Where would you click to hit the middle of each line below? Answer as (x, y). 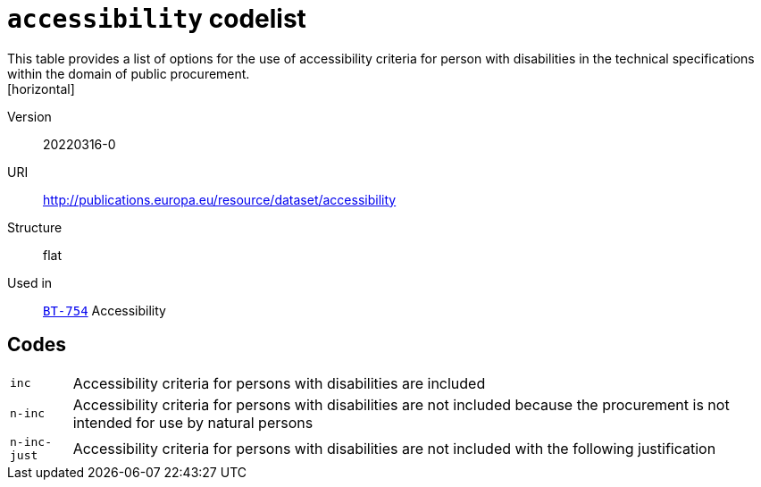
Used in (30, 282)
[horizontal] (41, 88)
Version (29, 116)
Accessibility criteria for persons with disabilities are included (279, 383)
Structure (35, 227)
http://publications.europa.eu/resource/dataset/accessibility (220, 199)
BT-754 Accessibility (105, 310)
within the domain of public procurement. (129, 73)
